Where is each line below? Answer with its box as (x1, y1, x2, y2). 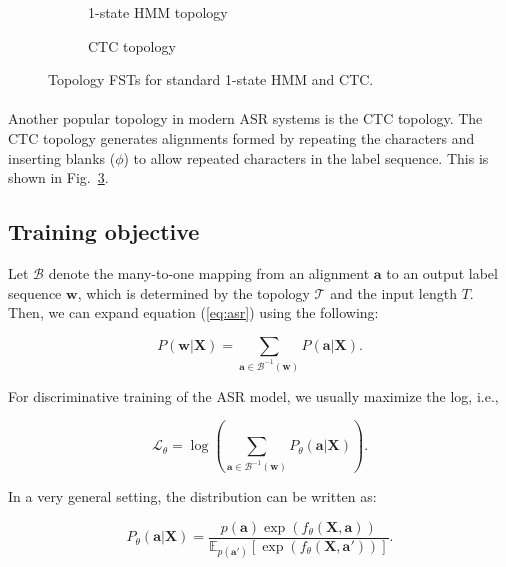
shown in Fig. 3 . (8, 167, 109, 188)
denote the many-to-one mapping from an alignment (48, 262, 370, 283)
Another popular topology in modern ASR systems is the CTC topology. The (8, 108, 483, 129)
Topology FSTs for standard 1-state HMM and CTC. (48, 69, 374, 90)
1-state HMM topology (88, 2, 228, 22)
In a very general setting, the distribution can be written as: (8, 486, 377, 507)
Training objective (8, 216, 200, 247)
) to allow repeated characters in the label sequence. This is (123, 147, 489, 168)
